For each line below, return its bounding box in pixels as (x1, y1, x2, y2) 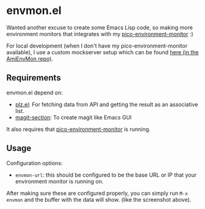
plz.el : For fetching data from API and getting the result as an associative (15, 101, 198, 108)
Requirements (6, 73, 61, 83)
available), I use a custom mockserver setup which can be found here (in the (6, 48, 199, 55)
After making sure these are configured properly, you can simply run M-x (6, 190, 188, 197)
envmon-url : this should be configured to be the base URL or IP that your (15, 171, 197, 179)
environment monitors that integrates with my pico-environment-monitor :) (6, 30, 193, 37)
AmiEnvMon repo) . (6, 55, 54, 62)
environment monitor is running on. (15, 177, 104, 185)
